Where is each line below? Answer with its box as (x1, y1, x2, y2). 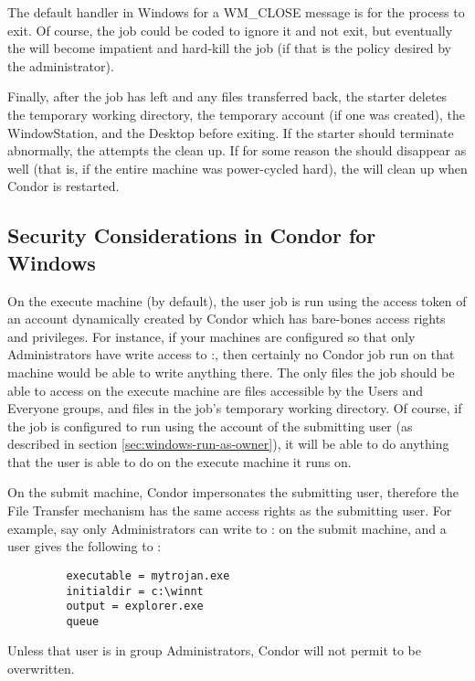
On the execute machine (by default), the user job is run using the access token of (7, 291, 467, 310)
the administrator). (7, 56, 114, 75)
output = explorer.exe (66, 600, 204, 613)
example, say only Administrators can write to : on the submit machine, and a (7, 518, 447, 537)
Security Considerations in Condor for (7, 221, 376, 250)
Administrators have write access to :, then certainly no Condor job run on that (7, 345, 455, 364)
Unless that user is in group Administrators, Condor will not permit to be (7, 641, 421, 660)
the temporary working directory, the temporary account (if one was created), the (7, 104, 465, 123)
